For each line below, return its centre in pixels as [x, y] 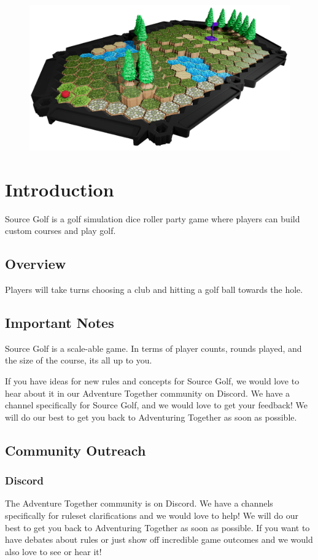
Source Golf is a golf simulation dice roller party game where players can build [153, 218]
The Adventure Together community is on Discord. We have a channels [139, 503]
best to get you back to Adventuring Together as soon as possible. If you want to [157, 527]
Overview [36, 264]
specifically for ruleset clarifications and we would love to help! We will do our [152, 515]
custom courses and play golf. [60, 231]
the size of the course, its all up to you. [79, 360]
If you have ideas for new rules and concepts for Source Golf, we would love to [152, 380]
